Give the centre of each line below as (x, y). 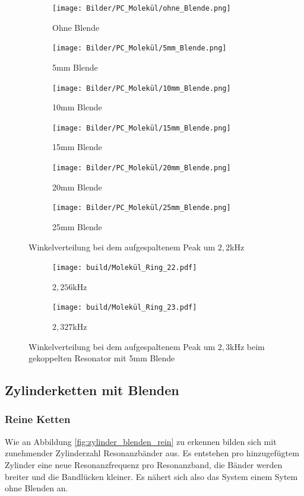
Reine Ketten (38, 419)
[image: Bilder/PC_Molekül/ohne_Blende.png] (142, 8)
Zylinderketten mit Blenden (92, 390)
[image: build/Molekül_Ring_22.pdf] (125, 268)
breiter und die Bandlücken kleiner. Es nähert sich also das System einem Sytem (151, 476)
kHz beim (247, 346)
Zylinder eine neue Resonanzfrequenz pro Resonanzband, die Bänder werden (144, 464)
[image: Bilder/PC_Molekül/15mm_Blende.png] (142, 128)
